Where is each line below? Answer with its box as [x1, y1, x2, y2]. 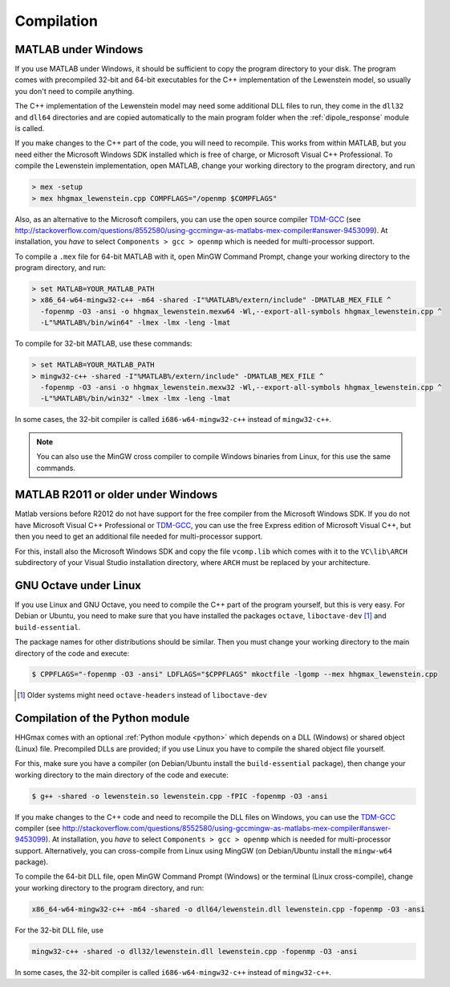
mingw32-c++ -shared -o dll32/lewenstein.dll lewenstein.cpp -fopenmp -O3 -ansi [31, 947, 358, 956]
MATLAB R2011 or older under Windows [14, 488, 218, 502]
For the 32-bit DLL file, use [14, 925, 104, 935]
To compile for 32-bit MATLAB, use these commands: [14, 338, 193, 349]
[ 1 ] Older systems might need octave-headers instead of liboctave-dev [17, 690, 268, 700]
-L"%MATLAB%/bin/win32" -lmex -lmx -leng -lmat [40, 394, 231, 403]
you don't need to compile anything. [14, 86, 135, 96]
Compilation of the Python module [14, 711, 190, 725]
